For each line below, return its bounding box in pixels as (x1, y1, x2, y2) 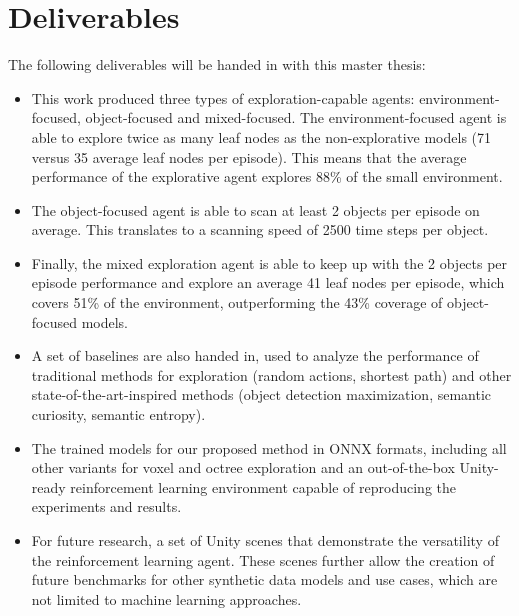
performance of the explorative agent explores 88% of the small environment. (31, 166, 503, 187)
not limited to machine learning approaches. (31, 588, 302, 609)
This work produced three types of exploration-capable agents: (31, 87, 415, 108)
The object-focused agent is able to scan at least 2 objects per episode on (31, 199, 480, 220)
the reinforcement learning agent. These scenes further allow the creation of (31, 549, 495, 570)
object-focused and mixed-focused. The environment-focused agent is (85, 107, 507, 128)
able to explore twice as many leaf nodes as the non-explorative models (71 (31, 126, 492, 147)
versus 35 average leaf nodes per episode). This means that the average (31, 146, 467, 167)
